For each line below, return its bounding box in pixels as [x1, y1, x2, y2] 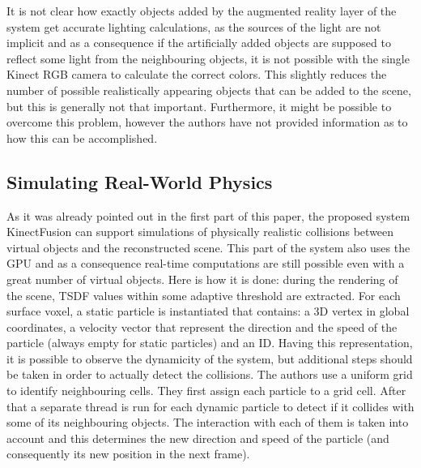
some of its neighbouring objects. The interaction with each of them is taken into [6, 414, 409, 431]
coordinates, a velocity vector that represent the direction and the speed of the [6, 318, 398, 335]
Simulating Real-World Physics [6, 169, 273, 194]
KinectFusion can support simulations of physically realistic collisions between [6, 223, 394, 240]
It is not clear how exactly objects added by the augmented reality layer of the [6, 2, 397, 19]
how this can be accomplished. [6, 129, 158, 146]
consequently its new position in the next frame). [6, 445, 250, 462]
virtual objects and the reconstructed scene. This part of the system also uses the [6, 238, 410, 255]
